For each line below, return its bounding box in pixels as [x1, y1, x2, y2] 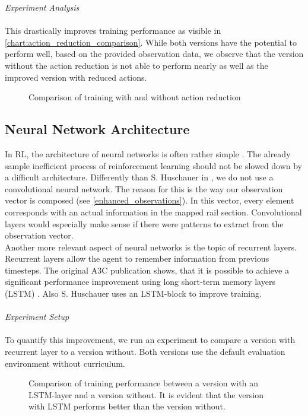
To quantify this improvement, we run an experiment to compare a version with [5, 334, 296, 346]
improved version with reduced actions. [5, 71, 147, 83]
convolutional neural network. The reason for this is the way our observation [5, 182, 283, 195]
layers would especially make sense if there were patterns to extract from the [5, 217, 284, 230]
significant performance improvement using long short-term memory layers [5, 275, 275, 288]
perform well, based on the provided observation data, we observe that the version [5, 47, 304, 60]
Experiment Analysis [5, 1, 80, 13]
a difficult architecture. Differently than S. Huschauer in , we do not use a [5, 171, 274, 183]
